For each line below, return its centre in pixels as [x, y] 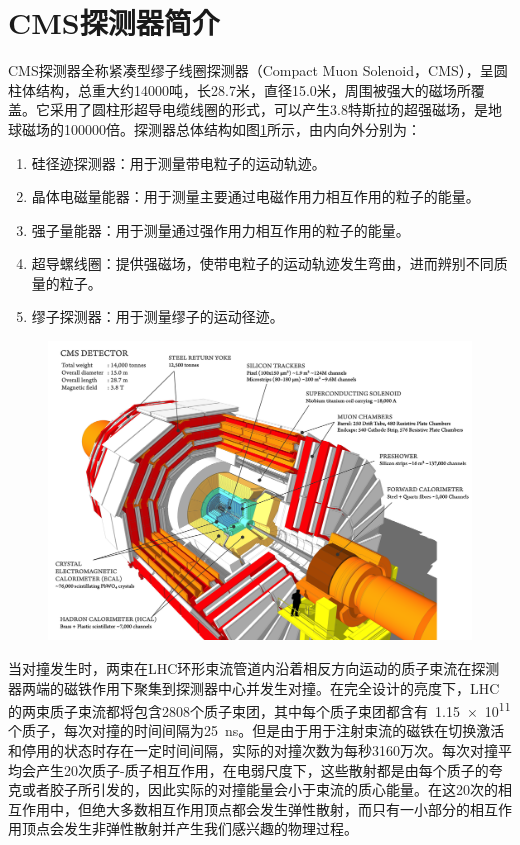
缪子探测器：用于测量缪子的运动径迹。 [157, 316]
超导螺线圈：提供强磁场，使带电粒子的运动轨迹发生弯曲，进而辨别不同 [262, 263]
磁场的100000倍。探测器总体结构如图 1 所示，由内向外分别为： [221, 128]
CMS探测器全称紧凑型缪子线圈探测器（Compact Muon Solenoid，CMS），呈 [251, 70]
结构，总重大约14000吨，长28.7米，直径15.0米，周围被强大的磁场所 [253, 89]
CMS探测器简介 [114, 22]
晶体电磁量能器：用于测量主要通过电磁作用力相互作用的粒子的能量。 [255, 196]
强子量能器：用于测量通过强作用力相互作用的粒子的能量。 [220, 229]
